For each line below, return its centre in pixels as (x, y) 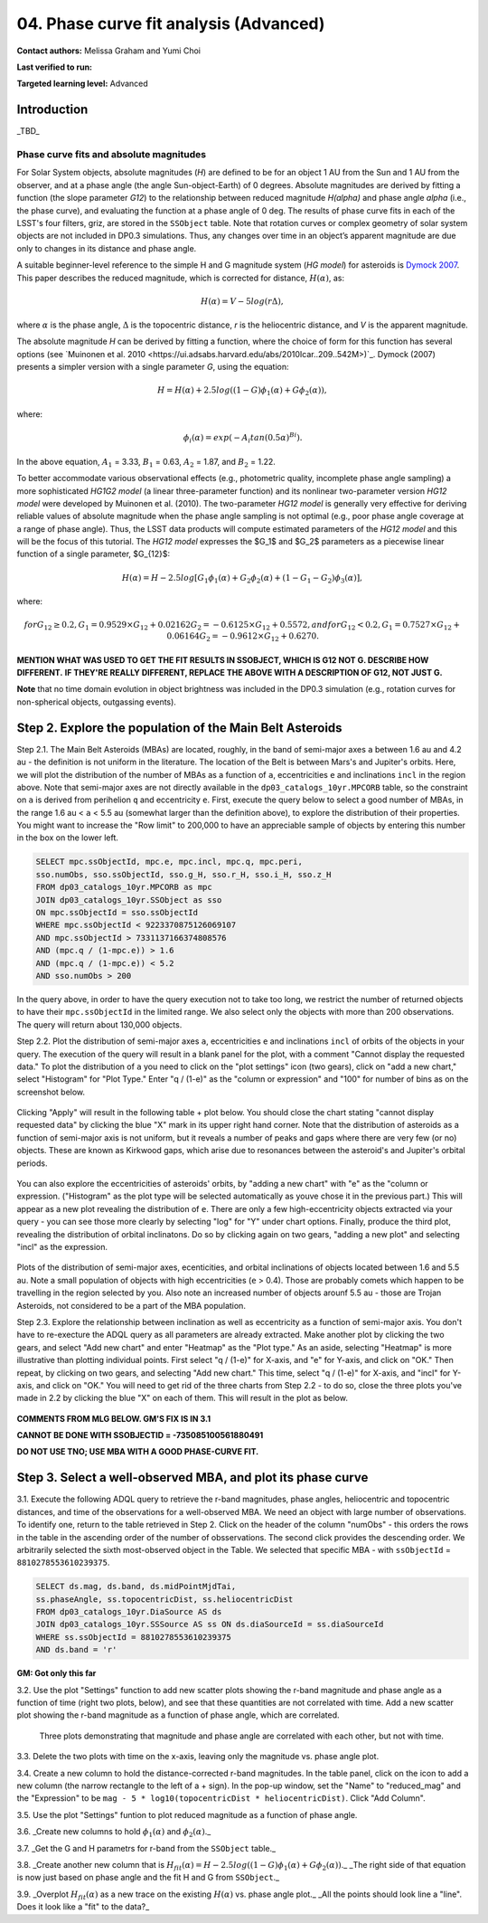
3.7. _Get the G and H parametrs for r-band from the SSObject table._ (146, 1848)
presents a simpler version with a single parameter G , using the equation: (153, 367)
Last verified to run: (55, 67)
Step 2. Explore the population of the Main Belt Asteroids (179, 728)
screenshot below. (51, 1092)
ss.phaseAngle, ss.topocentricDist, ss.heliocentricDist (164, 1599)
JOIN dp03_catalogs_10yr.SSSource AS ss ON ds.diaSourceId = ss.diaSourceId (210, 1625)
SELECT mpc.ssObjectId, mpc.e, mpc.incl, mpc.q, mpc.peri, (169, 862)
